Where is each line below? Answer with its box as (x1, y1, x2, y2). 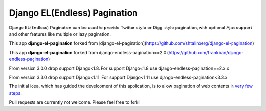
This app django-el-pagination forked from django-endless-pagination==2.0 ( (9, 49, 169, 55)
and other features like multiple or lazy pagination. (9, 31, 111, 37)
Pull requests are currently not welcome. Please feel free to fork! (9, 99, 140, 105)
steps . (9, 90, 22, 96)
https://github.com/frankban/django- (168, 49, 244, 55)
